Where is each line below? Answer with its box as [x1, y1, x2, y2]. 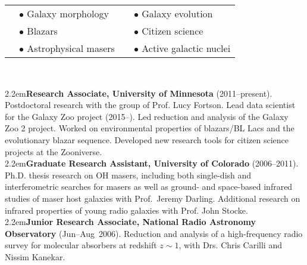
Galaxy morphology [27, 7, 109, 20]
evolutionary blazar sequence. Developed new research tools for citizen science [5, 133, 289, 146]
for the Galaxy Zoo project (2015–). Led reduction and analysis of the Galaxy [5, 110, 289, 122]
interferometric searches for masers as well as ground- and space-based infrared [5, 180, 293, 193]
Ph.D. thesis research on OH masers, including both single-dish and [5, 168, 252, 181]
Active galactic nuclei [142, 41, 231, 55]
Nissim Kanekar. [5, 250, 65, 263]
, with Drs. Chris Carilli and [178, 239, 282, 251]
